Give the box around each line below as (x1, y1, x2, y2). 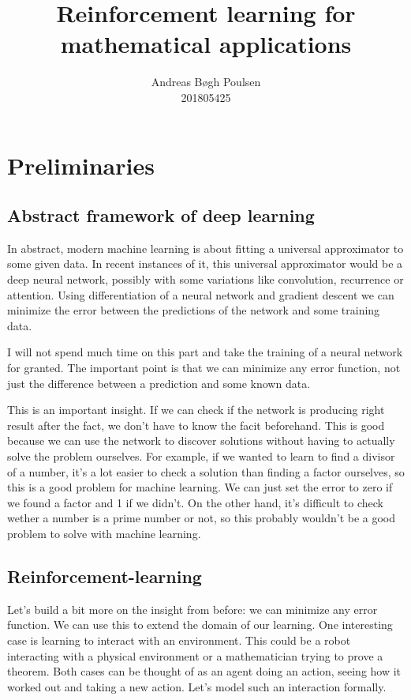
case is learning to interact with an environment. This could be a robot (7, 631, 351, 648)
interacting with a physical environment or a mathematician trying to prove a (7, 647, 383, 664)
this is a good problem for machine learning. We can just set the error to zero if (7, 479, 393, 495)
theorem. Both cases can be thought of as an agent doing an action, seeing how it (7, 663, 402, 679)
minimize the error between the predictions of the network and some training (7, 302, 380, 318)
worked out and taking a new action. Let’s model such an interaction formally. (7, 678, 387, 694)
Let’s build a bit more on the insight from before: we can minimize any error (7, 600, 378, 617)
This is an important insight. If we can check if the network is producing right (7, 401, 385, 418)
